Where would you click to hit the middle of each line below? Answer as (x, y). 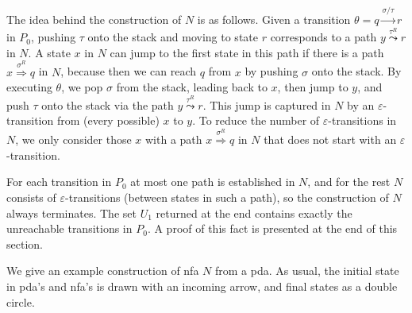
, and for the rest (349, 182)
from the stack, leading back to (192, 87)
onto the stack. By (356, 71)
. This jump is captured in (267, 104)
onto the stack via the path (108, 104)
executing (29, 87)
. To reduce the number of (256, 120)
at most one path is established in (213, 182)
